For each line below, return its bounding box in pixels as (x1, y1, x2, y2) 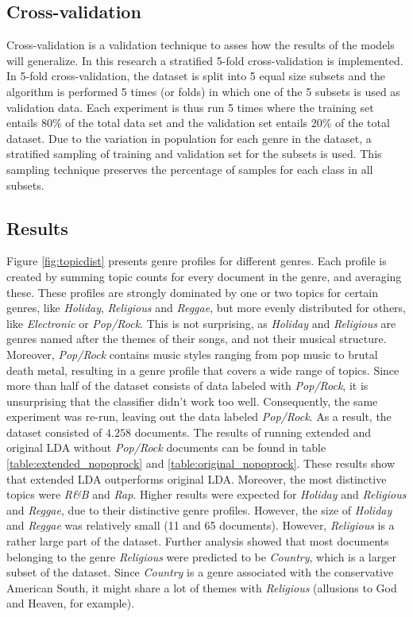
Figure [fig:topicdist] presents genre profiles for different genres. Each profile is (6, 253, 387, 269)
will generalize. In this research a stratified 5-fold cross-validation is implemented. (6, 52, 403, 68)
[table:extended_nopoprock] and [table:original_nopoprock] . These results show (6, 455, 396, 472)
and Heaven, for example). (6, 595, 135, 611)
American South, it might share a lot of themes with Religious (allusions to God (6, 579, 397, 596)
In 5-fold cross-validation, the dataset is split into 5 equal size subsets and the (6, 67, 386, 84)
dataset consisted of (6, 423, 102, 440)
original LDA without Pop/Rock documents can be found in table (6, 439, 326, 456)
